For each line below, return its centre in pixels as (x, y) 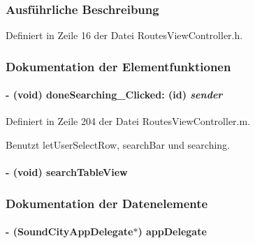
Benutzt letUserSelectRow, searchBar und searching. (118, 145)
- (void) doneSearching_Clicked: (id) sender (114, 95)
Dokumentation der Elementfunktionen (118, 66)
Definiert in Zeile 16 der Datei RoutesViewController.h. (124, 35)
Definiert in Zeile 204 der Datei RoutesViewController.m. (128, 121)
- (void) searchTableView (67, 172)
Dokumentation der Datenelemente (107, 203)
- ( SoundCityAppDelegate (70, 231)
